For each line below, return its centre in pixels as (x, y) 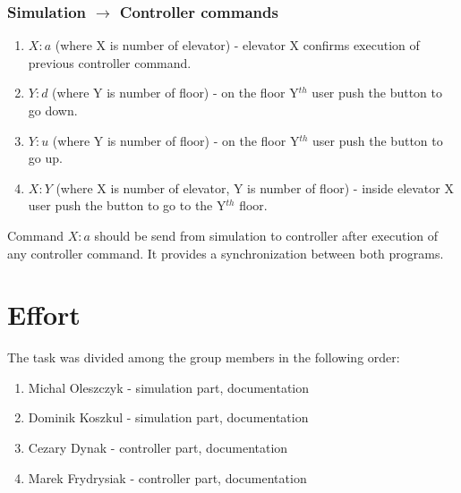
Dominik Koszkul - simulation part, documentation (168, 417)
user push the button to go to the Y (127, 205)
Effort (44, 314)
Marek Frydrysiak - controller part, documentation (167, 477)
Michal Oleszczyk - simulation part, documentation (169, 387)
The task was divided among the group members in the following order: (204, 357)
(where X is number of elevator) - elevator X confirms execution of (237, 45)
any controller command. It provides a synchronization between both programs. (226, 253)
